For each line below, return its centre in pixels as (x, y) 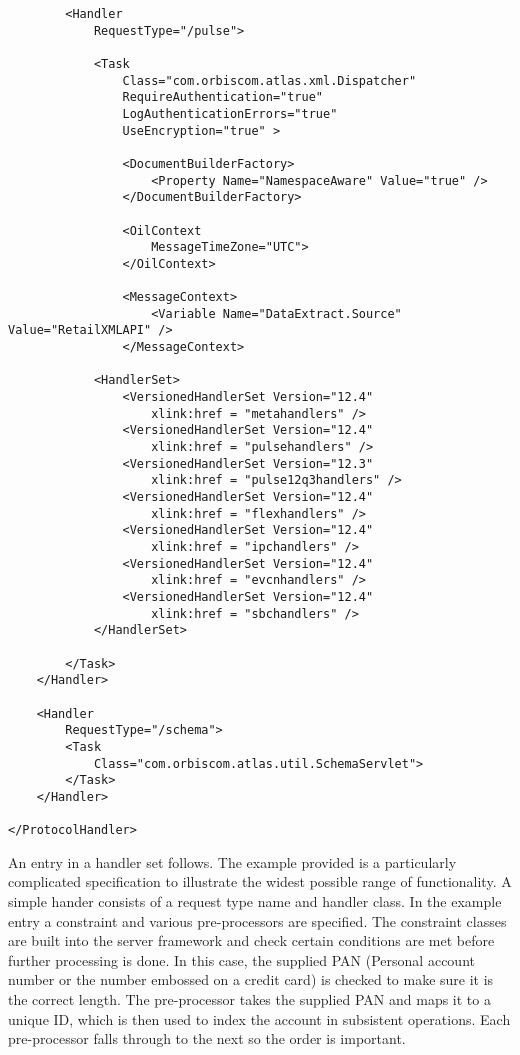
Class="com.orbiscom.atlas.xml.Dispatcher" (269, 80)
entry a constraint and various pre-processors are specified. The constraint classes (257, 920)
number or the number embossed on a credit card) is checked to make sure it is (251, 979)
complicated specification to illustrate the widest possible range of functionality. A (260, 881)
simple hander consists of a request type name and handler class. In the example (255, 901)
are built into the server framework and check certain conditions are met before (251, 940)
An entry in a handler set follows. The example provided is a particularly (232, 861)
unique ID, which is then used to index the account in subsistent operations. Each (259, 1018)
